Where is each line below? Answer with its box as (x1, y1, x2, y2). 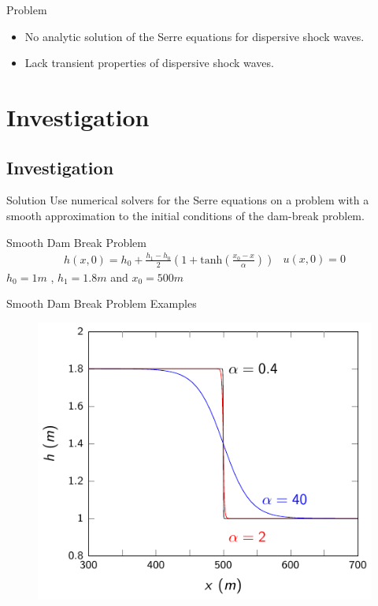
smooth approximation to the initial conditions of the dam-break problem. (6, 207, 365, 223)
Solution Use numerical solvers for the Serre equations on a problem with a (6, 192, 369, 208)
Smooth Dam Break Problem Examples (6, 295, 197, 312)
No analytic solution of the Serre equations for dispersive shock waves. (24, 28, 365, 44)
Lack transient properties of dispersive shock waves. (24, 54, 274, 71)
